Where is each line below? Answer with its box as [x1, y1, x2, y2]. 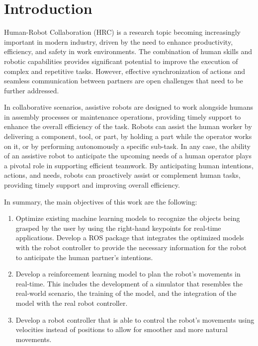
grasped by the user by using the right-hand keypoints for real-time [15, 222, 221, 233]
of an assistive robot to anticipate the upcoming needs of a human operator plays [4, 150, 252, 161]
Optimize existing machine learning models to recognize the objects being [15, 213, 240, 223]
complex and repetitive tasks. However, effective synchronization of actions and [4, 66, 245, 76]
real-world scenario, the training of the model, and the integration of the [15, 288, 237, 298]
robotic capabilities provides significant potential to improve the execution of [4, 56, 238, 66]
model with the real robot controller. [15, 297, 128, 308]
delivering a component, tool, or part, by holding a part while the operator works [4, 131, 252, 141]
